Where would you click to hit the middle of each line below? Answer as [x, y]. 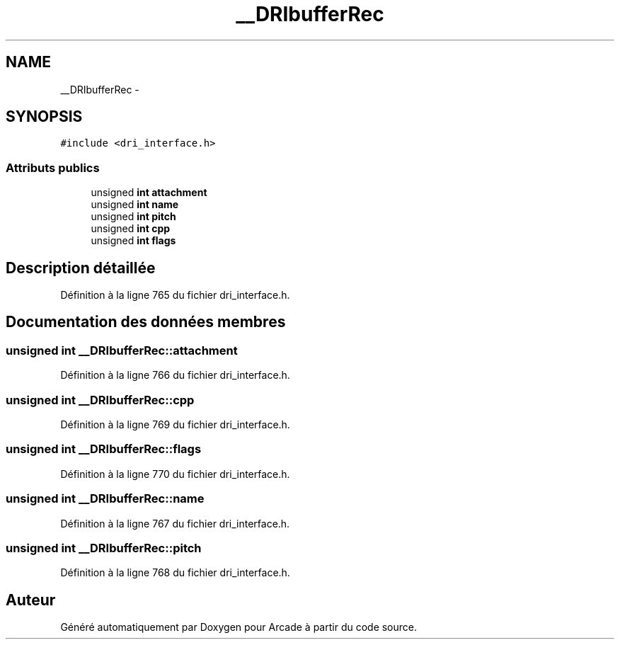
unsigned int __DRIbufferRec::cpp [100, 400]
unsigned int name [135, 205]
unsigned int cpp [131, 229]
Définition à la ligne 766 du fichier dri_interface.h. [175, 375]
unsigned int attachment [149, 193]
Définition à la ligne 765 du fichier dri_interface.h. [175, 295]
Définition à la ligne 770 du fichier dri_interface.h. [175, 474]
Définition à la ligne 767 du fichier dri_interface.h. [175, 523]
